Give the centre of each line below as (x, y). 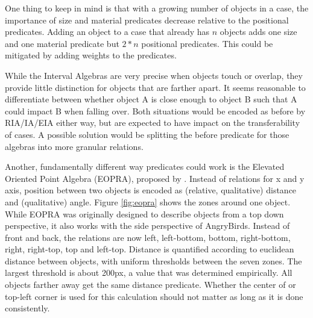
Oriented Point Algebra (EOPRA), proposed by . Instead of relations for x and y (155, 178)
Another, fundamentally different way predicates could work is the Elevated (145, 167)
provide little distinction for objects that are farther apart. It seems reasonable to (155, 87)
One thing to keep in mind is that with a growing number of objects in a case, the (157, 8)
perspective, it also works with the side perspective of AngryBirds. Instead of (147, 226)
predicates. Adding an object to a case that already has (107, 32)
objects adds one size (258, 32)
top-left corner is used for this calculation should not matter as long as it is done (154, 296)
